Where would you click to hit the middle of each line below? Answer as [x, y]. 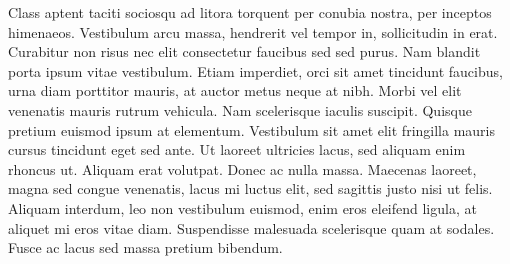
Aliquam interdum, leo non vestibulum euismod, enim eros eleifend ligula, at [242, 207]
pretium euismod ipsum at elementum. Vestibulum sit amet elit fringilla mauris [252, 129]
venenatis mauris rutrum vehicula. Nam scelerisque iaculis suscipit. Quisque [240, 109]
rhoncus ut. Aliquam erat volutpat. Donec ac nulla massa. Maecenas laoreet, [242, 168]
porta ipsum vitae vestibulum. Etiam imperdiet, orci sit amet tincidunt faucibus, [255, 70]
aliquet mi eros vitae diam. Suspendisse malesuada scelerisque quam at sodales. [251, 227]
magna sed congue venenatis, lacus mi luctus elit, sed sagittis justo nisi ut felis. [250, 188]
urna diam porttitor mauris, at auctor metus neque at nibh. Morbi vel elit [235, 90]
